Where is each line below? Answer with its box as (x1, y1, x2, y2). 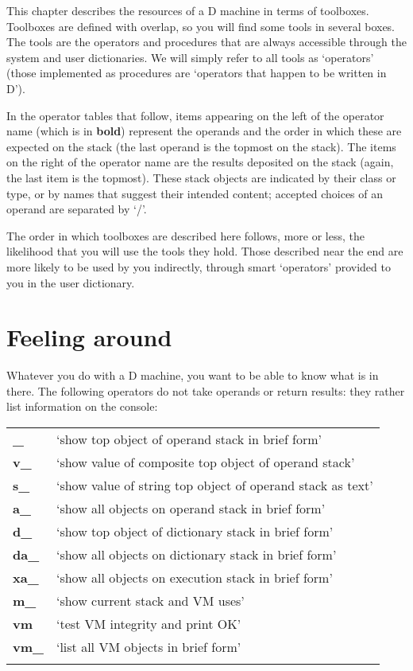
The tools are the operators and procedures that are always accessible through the (6, 33, 407, 50)
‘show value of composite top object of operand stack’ (56, 453, 355, 471)
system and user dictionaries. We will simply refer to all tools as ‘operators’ (6, 49, 374, 65)
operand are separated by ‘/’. (6, 201, 147, 217)
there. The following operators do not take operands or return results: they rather (6, 382, 405, 399)
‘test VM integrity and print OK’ (56, 614, 241, 633)
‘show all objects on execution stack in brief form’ (56, 568, 333, 587)
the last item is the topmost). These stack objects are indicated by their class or (6, 169, 396, 185)
